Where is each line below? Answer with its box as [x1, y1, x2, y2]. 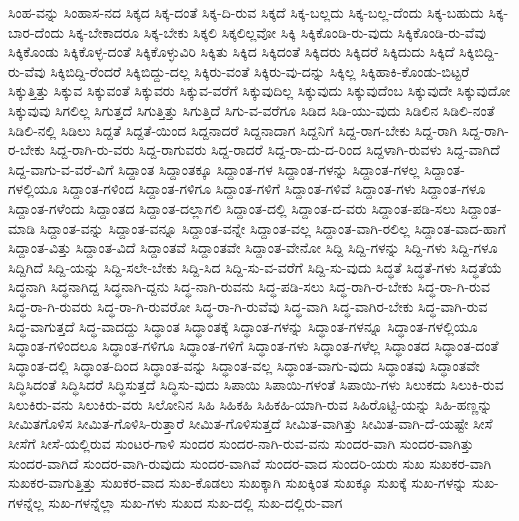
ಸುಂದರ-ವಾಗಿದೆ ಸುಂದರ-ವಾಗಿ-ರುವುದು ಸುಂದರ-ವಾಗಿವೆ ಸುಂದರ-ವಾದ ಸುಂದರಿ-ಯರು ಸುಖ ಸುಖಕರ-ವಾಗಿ [8, 452, 492, 473]
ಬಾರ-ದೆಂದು [8, 21, 64, 42]
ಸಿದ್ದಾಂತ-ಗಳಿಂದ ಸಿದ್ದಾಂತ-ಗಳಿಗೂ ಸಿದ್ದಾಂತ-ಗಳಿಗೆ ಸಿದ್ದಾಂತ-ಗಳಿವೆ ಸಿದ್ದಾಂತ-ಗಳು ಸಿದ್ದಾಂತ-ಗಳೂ [62, 178, 486, 199]
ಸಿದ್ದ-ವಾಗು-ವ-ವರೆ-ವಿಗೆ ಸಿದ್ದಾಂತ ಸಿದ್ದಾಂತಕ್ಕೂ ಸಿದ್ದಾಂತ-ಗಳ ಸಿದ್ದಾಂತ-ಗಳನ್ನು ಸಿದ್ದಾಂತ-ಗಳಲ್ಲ [8, 158, 420, 179]
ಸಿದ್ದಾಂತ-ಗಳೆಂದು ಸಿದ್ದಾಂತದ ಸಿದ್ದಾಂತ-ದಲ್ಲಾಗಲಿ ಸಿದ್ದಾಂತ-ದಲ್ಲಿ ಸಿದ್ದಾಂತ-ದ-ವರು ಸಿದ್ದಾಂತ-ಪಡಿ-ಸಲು [8, 197, 456, 218]
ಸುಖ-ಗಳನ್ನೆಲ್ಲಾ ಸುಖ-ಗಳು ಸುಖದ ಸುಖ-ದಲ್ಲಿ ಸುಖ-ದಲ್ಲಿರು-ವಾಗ [48, 491, 343, 512]
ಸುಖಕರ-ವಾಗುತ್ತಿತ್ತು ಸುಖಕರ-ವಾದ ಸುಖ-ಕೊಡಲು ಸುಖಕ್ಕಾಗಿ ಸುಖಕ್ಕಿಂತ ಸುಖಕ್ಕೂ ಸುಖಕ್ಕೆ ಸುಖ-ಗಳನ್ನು [8, 472, 468, 493]
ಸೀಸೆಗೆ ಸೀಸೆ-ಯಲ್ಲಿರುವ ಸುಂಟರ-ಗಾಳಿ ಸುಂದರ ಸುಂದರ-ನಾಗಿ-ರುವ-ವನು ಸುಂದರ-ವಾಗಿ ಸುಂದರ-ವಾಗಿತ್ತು [8, 433, 474, 454]
